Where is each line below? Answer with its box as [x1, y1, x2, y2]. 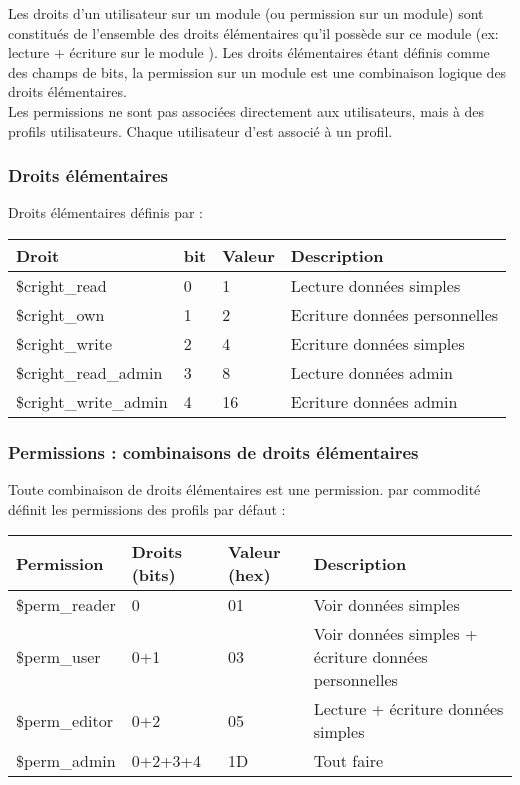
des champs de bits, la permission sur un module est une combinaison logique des [8, 61, 507, 82]
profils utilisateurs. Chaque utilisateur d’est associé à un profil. [8, 120, 393, 141]
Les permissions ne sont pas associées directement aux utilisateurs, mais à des [8, 100, 485, 121]
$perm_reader [16, 593, 116, 617]
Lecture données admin [290, 360, 453, 384]
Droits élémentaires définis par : [8, 202, 203, 223]
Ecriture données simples [290, 331, 465, 355]
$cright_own [16, 302, 105, 326]
